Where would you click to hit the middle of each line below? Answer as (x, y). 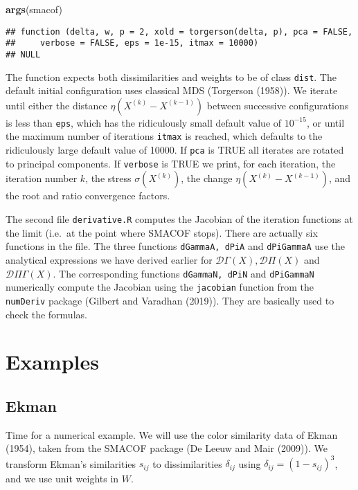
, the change (207, 178)
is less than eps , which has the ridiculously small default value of (144, 122)
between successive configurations (278, 105)
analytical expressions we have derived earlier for (109, 259)
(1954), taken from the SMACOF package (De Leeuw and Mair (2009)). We (167, 448)
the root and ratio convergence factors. (88, 196)
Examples (52, 362)
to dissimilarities (187, 463)
